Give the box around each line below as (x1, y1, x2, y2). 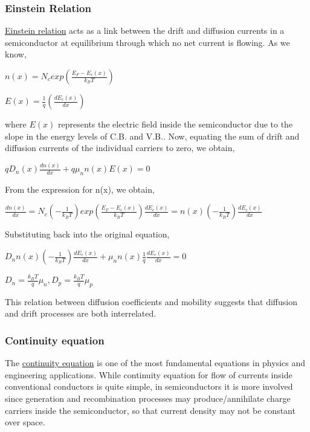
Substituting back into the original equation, (5, 228, 170, 240)
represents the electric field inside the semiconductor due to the (57, 118, 293, 130)
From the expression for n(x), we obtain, (5, 182, 155, 195)
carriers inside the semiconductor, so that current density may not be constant (5, 404, 295, 416)
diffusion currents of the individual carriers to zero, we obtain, (5, 141, 235, 154)
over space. (5, 416, 45, 428)
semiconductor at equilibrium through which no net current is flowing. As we (5, 36, 290, 48)
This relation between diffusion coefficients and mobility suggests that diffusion (5, 295, 297, 308)
